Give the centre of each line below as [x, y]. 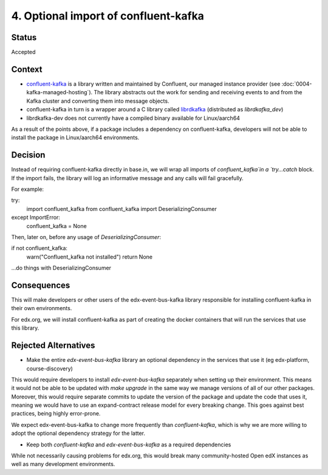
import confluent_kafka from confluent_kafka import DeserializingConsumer [121, 209]
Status [24, 37]
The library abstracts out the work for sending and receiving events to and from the [198, 92]
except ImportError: [36, 217]
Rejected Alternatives [53, 346]
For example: [28, 189]
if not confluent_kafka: [39, 248]
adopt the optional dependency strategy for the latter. [78, 433]
